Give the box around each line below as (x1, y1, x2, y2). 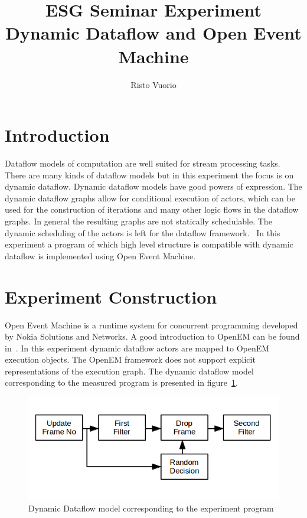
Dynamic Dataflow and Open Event (5, 21, 302, 45)
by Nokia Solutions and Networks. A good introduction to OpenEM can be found (5, 330, 300, 343)
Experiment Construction (5, 284, 217, 308)
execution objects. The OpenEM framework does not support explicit (5, 353, 256, 366)
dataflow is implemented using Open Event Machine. (5, 249, 196, 262)
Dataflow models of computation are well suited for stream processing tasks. (5, 157, 280, 170)
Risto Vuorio (130, 78, 177, 90)
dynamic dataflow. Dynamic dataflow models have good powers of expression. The (5, 180, 302, 193)
